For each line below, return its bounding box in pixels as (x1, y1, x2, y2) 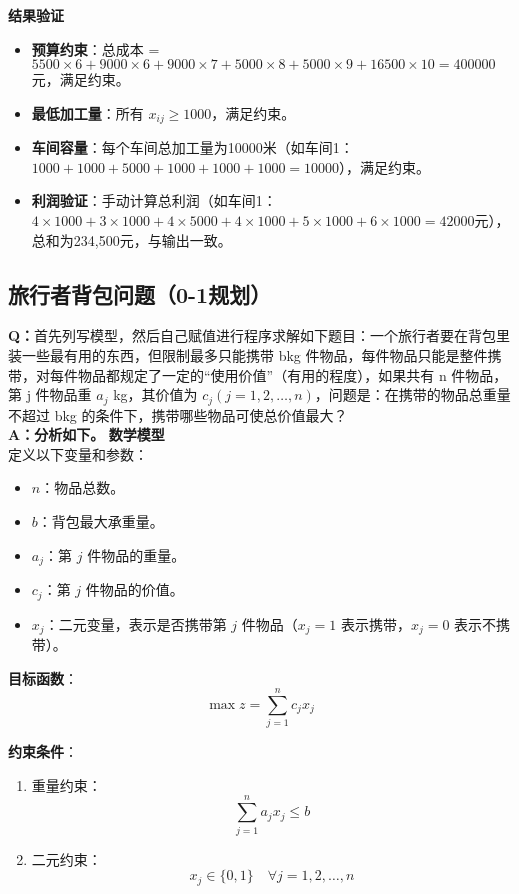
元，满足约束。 (31, 69, 130, 90)
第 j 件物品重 (8, 384, 92, 405)
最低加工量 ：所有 (31, 102, 144, 123)
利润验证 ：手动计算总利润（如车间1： (31, 190, 277, 211)
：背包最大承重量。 (37, 511, 164, 532)
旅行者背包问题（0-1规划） (8, 278, 272, 309)
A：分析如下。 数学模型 (8, 424, 165, 445)
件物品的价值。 (85, 579, 184, 600)
